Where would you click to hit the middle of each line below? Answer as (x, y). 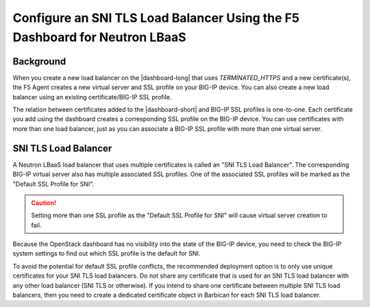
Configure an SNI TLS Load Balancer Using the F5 (156, 18)
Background (39, 61)
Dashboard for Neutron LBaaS (99, 37)
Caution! (44, 203)
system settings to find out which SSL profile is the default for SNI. (107, 254)
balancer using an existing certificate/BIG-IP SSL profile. (92, 97)
